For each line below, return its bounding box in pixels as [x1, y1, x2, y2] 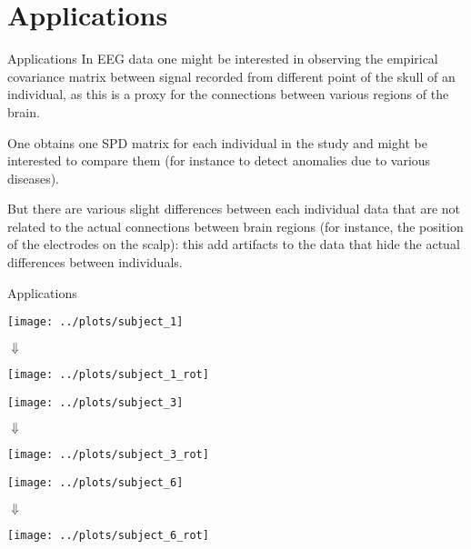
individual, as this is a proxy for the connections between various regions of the [7, 85, 449, 104]
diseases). [7, 168, 59, 187]
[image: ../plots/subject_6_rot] [7, 528, 209, 542]
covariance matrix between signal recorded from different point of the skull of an [7, 66, 456, 85]
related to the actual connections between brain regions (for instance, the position [7, 216, 464, 235]
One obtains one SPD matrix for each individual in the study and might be [7, 133, 427, 152]
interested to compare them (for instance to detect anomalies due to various [7, 151, 431, 170]
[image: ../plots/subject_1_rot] [7, 367, 209, 381]
